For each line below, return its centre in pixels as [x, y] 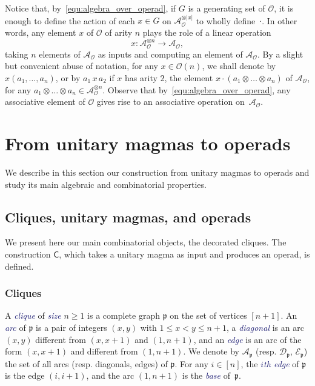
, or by [68, 78]
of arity [119, 32]
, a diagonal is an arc [265, 327]
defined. [19, 266]
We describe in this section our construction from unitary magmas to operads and [157, 172]
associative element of [45, 101]
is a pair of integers [71, 327]
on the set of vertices [208, 315]
